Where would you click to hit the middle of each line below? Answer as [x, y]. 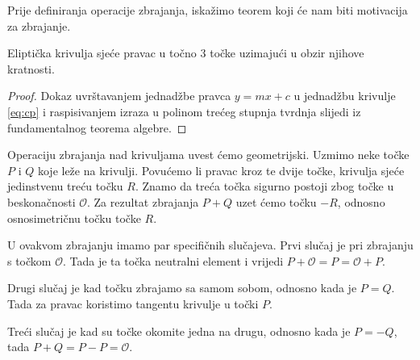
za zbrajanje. [39, 25]
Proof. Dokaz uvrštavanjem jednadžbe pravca [119, 96]
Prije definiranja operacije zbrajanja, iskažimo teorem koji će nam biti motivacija [208, 10]
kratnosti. [31, 68]
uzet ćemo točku [276, 201]
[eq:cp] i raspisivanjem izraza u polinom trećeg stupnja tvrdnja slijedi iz [184, 111]
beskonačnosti [42, 201]
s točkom [29, 260]
